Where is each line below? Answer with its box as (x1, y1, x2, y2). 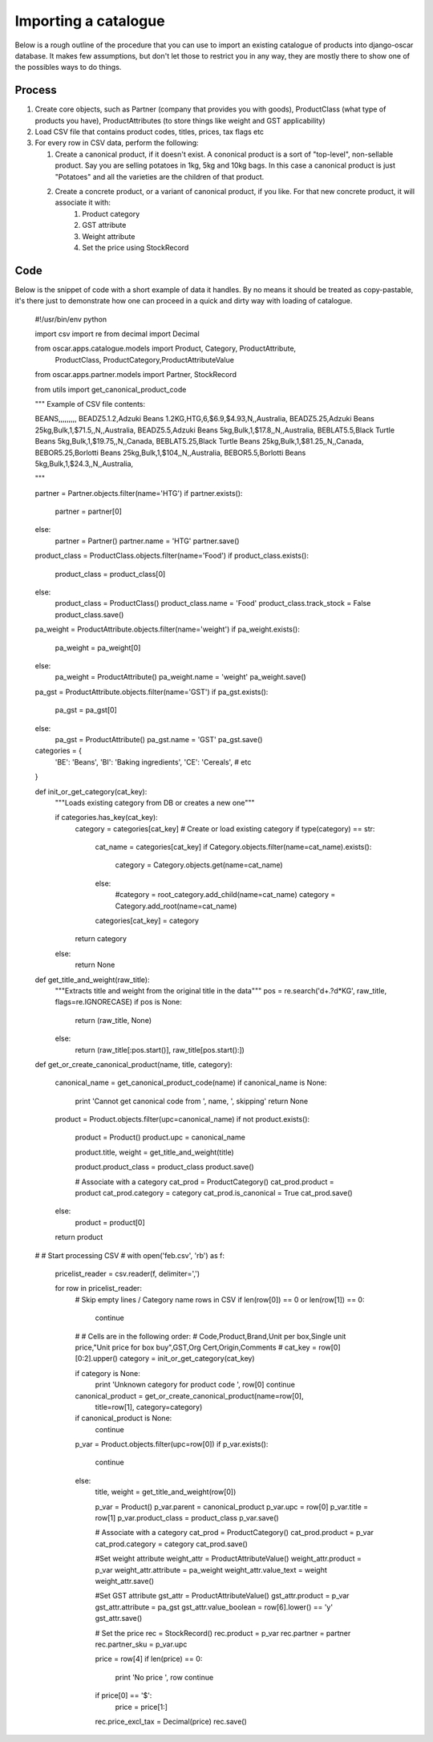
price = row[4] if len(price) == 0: (95, 1654, 203, 1664)
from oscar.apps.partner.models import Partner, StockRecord (34, 370, 237, 380)
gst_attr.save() (95, 1614, 143, 1623)
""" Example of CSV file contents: (34, 399, 146, 408)
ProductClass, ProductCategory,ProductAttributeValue (55, 355, 234, 364)
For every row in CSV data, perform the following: (34, 138, 200, 148)
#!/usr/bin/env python (34, 314, 107, 324)
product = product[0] (75, 1217, 146, 1227)
